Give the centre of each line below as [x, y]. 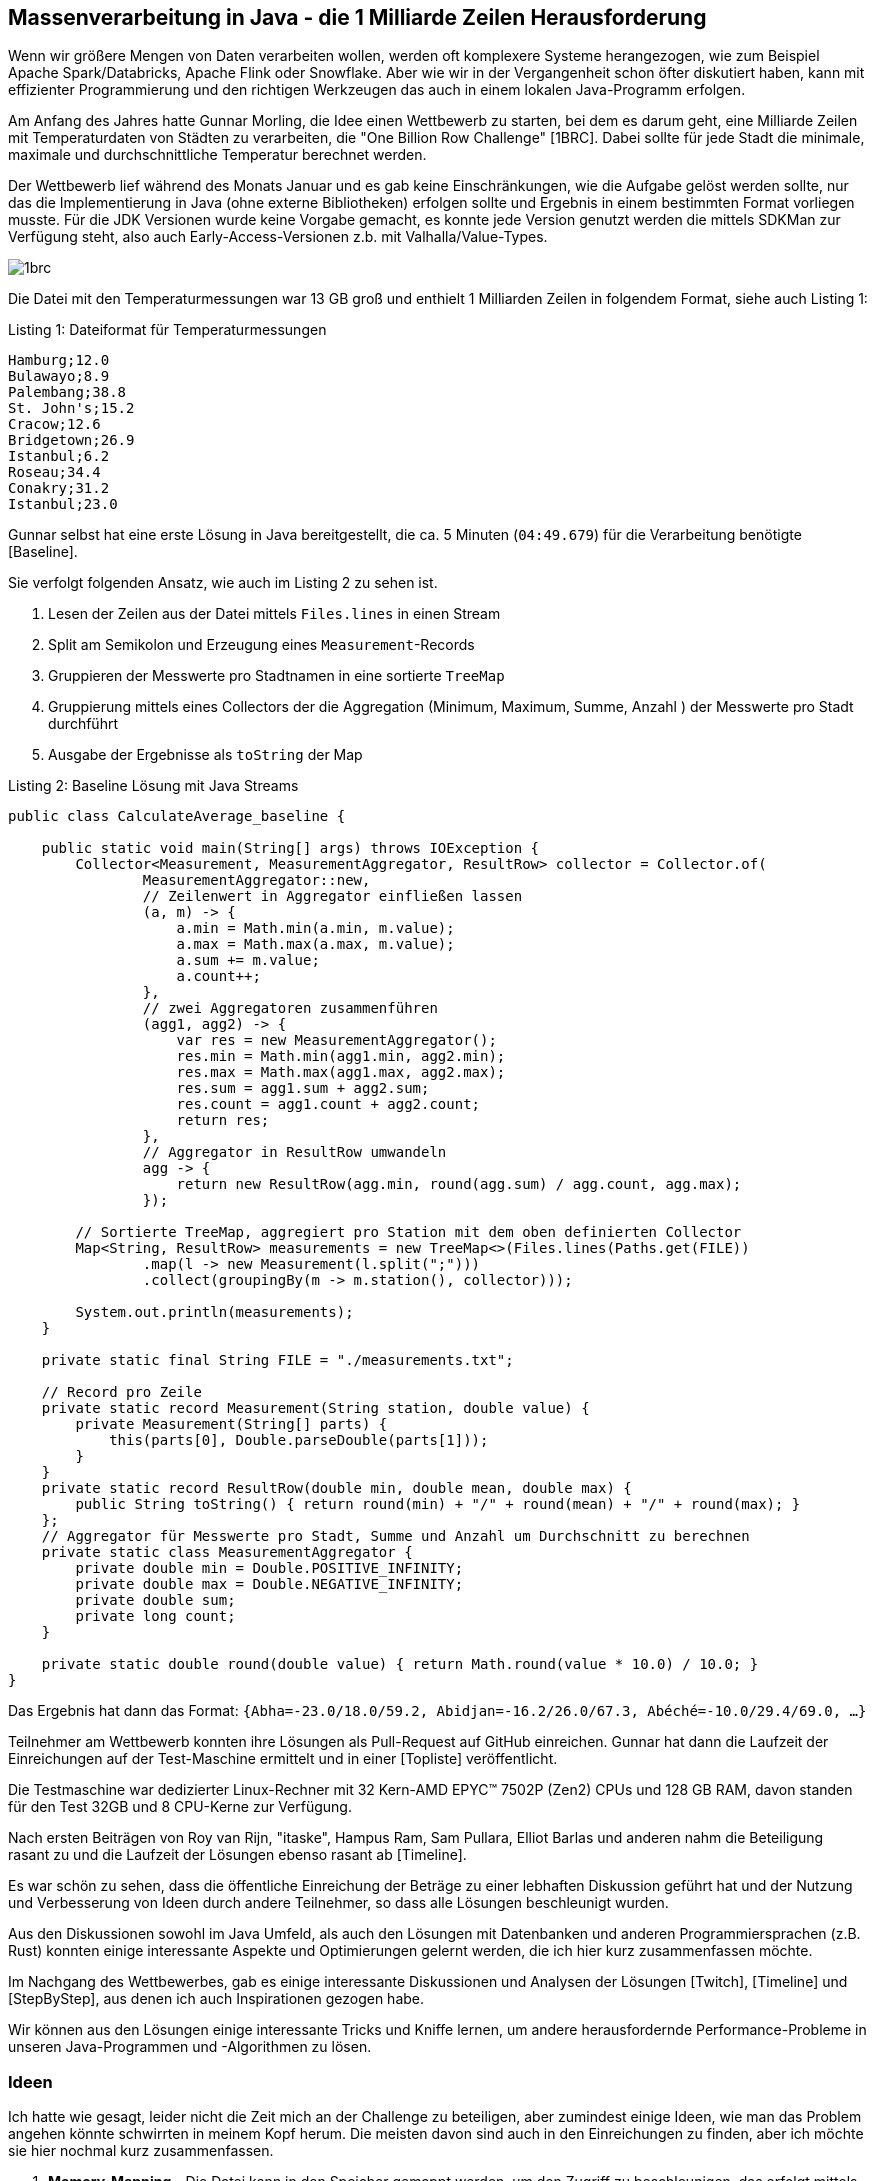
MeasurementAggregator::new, [256, 880]
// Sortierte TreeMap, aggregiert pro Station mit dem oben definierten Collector [408, 1232]
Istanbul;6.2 [59, 456]
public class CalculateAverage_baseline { [177, 816]
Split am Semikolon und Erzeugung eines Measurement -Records [261, 645]
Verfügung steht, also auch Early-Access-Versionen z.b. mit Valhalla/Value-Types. [278, 237]
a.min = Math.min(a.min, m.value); [315, 928]
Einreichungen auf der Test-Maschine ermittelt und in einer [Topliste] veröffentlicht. [283, 1759]
